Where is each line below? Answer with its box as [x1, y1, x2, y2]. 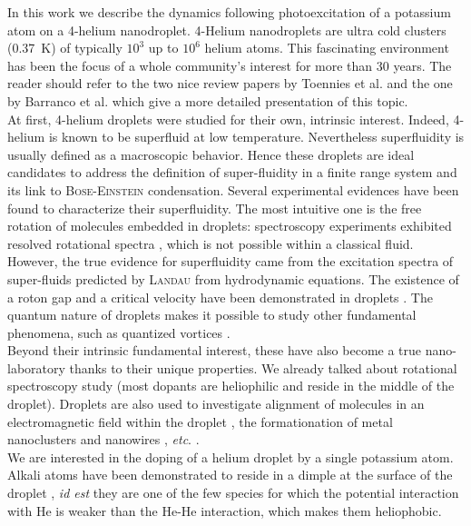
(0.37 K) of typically [7, 38, 123, 57]
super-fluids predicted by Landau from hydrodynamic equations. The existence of [7, 269, 459, 288]
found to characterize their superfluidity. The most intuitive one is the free [7, 198, 422, 217]
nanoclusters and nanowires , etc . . [7, 430, 200, 449]
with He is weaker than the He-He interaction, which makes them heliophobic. [7, 501, 442, 520]
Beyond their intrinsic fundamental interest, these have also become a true [7, 341, 422, 360]
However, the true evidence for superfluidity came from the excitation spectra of [7, 252, 454, 271]
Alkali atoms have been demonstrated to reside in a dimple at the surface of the [7, 465, 453, 484]
